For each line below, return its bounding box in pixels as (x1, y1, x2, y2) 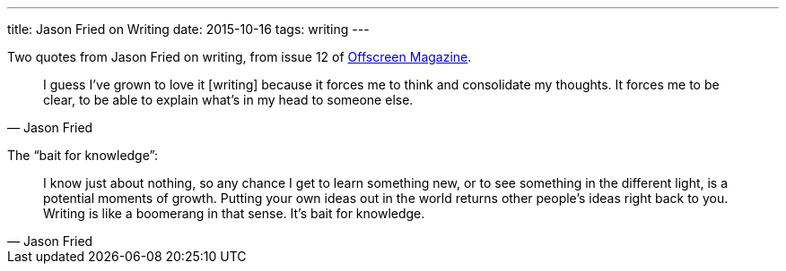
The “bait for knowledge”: (7, 148, 158, 163)
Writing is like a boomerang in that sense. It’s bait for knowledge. (43, 206, 425, 221)
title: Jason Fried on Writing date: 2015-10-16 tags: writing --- (7, 21, 370, 37)
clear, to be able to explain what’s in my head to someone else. (43, 92, 414, 107)
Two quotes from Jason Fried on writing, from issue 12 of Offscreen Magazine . (7, 49, 472, 64)
